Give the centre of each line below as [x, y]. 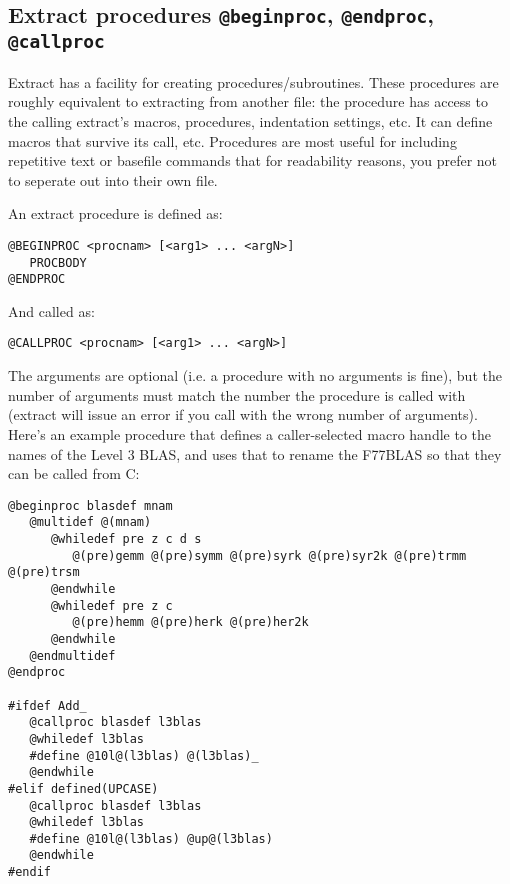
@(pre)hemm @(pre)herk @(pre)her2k [190, 622]
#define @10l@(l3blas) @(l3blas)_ [144, 755]
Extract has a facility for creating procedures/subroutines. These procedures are [253, 81]
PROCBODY [58, 262]
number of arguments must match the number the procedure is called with [237, 394]
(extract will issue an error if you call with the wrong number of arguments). [243, 414]
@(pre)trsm [44, 572]
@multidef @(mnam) [90, 522]
